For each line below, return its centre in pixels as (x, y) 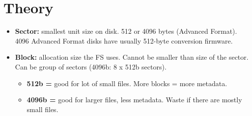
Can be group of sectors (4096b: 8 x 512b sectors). (91, 66)
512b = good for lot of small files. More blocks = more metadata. (127, 83)
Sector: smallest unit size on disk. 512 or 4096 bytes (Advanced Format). (126, 31)
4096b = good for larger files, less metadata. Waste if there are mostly (134, 100)
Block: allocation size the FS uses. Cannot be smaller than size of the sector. (132, 57)
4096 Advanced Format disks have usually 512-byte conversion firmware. (124, 40)
